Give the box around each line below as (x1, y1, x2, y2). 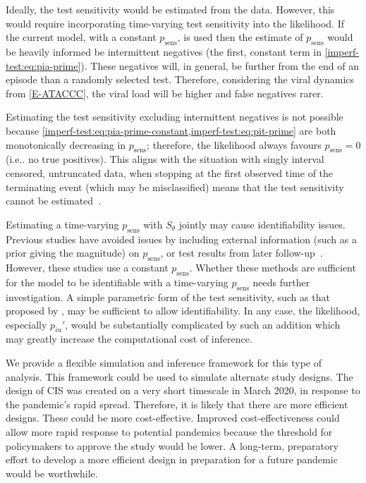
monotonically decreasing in (6, 137, 126, 152)
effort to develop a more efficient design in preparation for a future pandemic (6, 452, 338, 467)
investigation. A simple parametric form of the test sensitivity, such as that (6, 289, 330, 304)
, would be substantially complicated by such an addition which (65, 317, 341, 331)
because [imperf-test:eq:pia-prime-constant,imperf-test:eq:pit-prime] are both (6, 123, 336, 137)
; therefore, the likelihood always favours (147, 137, 322, 152)
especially (6, 317, 47, 331)
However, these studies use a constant (6, 259, 169, 274)
